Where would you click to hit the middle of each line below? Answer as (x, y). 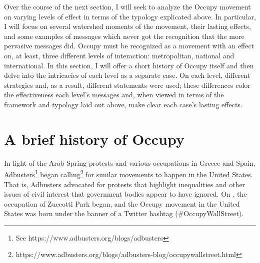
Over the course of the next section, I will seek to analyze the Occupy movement (127, 6)
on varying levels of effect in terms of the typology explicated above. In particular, (130, 16)
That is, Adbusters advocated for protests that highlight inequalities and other (125, 184)
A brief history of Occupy (94, 138)
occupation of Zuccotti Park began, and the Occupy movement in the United (122, 203)
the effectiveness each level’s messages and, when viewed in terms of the (114, 95)
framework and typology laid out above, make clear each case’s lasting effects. (123, 104)
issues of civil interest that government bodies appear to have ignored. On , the (125, 194)
